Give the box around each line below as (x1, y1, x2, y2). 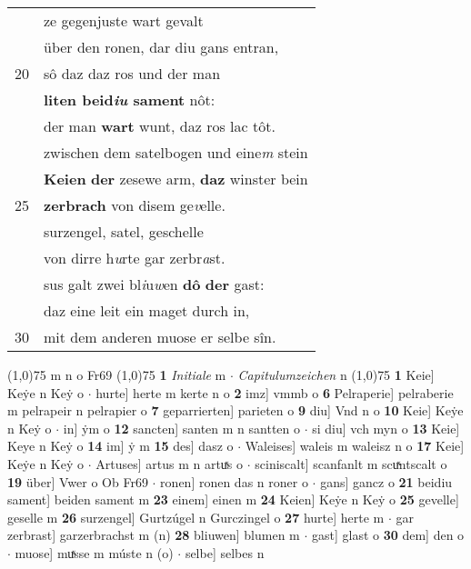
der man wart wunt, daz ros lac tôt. (44, 115, 276, 136)
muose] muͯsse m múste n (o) (15, 543, 174, 562)
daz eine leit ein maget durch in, (44, 300, 250, 321)
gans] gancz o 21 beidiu (320, 472, 453, 491)
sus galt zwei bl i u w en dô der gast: (44, 274, 265, 294)
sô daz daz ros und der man (44, 63, 221, 84)
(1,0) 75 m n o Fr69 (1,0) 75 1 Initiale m (7, 365, 226, 384)
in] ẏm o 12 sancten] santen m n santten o (63, 418, 301, 437)
